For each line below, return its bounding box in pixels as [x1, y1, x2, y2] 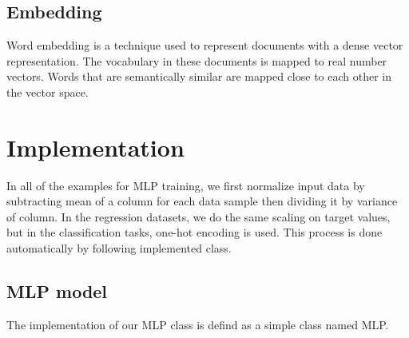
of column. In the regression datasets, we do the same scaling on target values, [6, 208, 391, 225]
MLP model [6, 279, 108, 304]
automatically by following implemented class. [6, 240, 232, 256]
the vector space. [6, 83, 89, 100]
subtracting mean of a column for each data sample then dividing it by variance [6, 193, 398, 209]
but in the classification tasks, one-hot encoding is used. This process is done [6, 224, 383, 241]
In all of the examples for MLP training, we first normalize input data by [6, 177, 365, 193]
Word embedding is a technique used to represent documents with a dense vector [6, 37, 403, 54]
